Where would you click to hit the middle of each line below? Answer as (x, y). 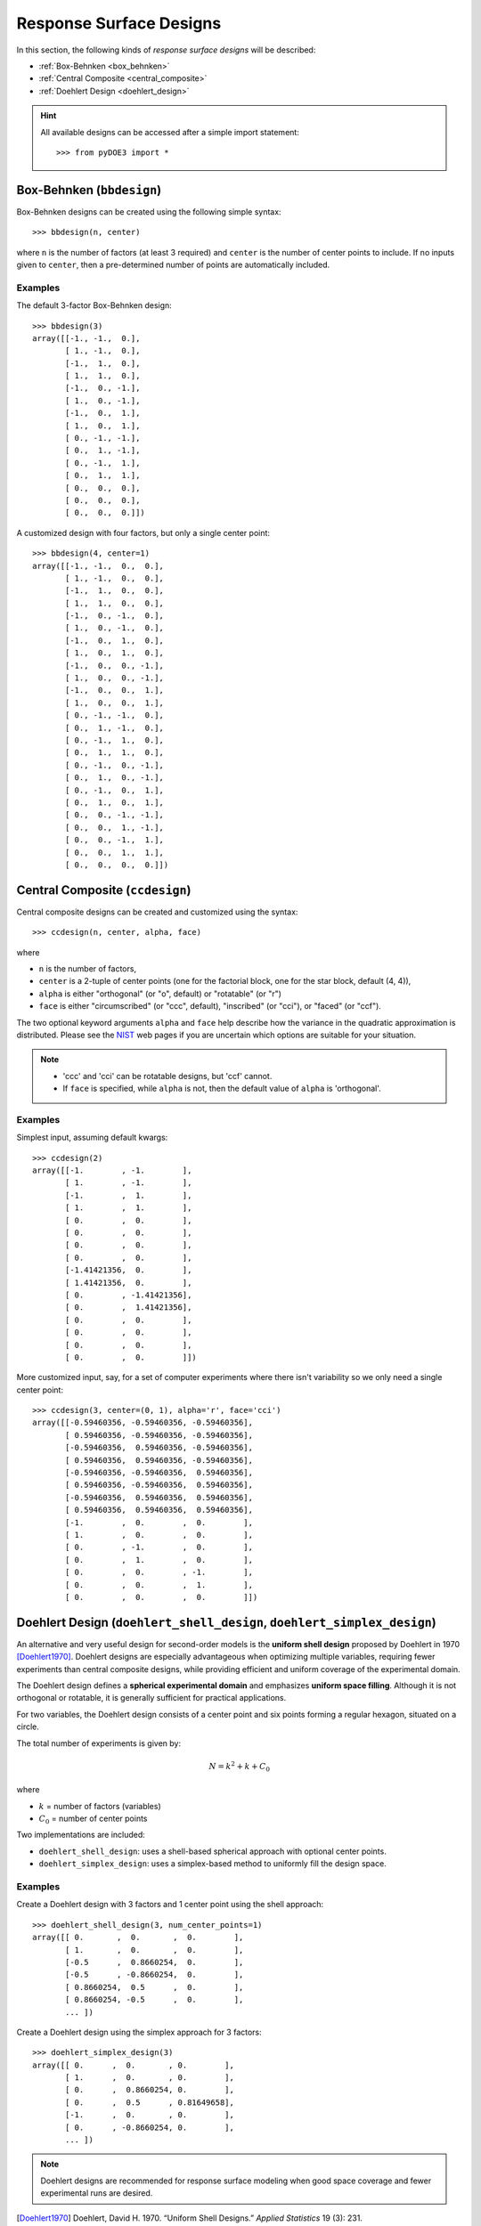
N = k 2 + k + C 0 (240, 1767)
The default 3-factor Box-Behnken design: (94, 305)
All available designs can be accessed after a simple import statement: (170, 132)
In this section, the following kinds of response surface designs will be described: (166, 50)
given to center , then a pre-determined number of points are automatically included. (173, 264)
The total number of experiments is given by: (99, 1743)
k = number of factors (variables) (100, 1806)
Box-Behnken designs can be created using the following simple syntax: (149, 211)
